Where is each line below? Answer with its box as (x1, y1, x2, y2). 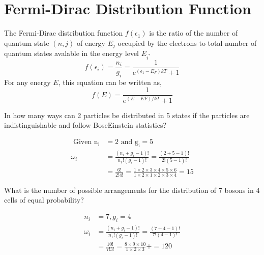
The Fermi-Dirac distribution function (4, 27, 123, 38)
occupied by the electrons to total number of (118, 37, 257, 48)
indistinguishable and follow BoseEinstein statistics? (4, 120, 167, 130)
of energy (76, 37, 106, 48)
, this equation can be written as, (58, 76, 162, 87)
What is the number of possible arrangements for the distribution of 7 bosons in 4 (4, 184, 260, 195)
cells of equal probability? (4, 194, 84, 205)
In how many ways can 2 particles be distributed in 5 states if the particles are (4, 109, 250, 120)
